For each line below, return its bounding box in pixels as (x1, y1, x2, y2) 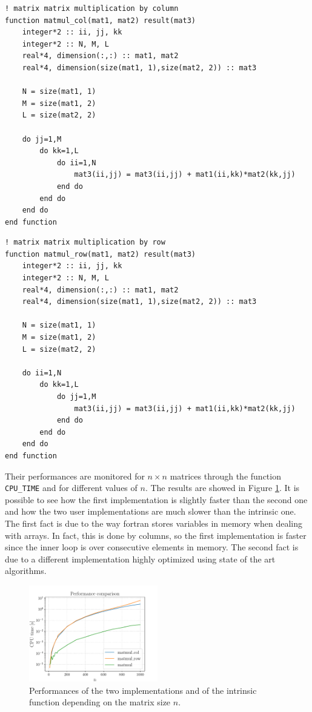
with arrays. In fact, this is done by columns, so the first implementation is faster (5, 529, 307, 541)
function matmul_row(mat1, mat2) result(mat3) (5, 249, 196, 259)
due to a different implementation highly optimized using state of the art (5, 552, 276, 565)
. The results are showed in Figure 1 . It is (145, 481, 300, 494)
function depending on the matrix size (29, 696, 171, 708)
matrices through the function (170, 469, 281, 482)
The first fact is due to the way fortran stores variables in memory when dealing (5, 517, 302, 529)
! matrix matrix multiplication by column (5, 4, 179, 13)
